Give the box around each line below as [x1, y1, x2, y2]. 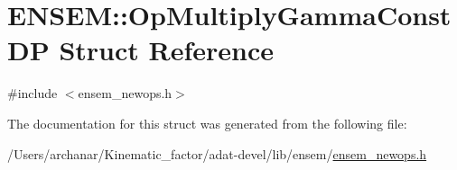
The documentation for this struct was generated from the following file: [7, 113, 407, 132]
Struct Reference [59, 31, 275, 68]
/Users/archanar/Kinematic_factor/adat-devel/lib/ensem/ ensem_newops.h [7, 144, 427, 163]
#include [7, 84, 58, 103]
